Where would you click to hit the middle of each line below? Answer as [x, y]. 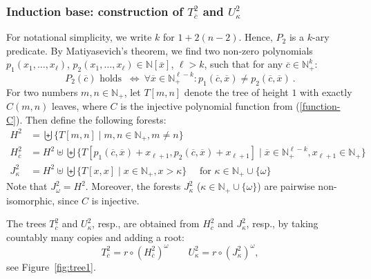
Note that [27, 186]
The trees [26, 223]
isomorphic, [31, 200]
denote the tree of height [236, 92]
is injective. [115, 200]
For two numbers [42, 92]
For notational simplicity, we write [79, 37]
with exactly [326, 92]
